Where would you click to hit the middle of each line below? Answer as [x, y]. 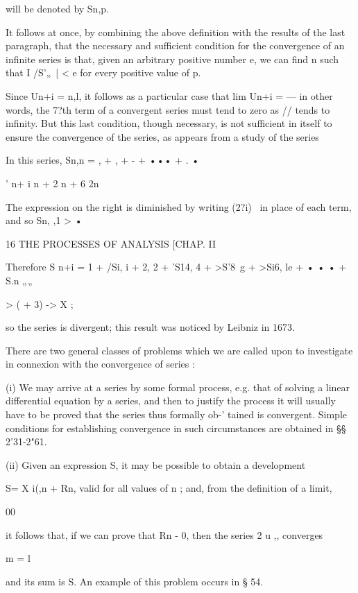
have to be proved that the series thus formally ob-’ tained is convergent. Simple [177, 414]
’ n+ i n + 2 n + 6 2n [52, 183]
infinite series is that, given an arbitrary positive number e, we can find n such [172, 59]
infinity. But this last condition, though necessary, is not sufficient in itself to [169, 123]
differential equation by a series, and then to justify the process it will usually [171, 401]
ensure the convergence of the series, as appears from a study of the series [162, 136]
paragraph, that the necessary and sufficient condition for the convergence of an [175, 45]
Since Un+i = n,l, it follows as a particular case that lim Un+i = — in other [169, 95]
